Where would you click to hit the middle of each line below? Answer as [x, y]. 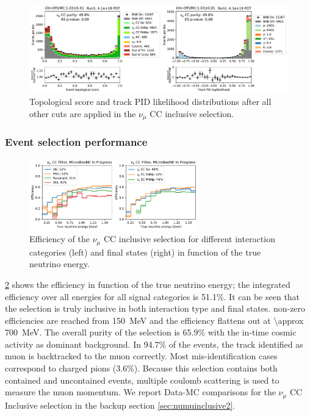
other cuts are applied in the [83, 113]
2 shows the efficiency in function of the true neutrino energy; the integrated [148, 284]
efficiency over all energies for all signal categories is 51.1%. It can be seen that [153, 296]
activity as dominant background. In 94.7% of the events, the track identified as [154, 344]
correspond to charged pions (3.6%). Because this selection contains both [141, 368]
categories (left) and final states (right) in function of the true [145, 252]
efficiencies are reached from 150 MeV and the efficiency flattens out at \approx [154, 320]
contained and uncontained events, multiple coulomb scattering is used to [142, 380]
